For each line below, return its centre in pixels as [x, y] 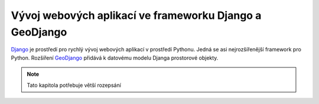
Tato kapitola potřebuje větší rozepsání [74, 85]
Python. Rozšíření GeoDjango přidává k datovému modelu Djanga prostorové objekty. [115, 58]
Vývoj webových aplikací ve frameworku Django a [136, 15]
